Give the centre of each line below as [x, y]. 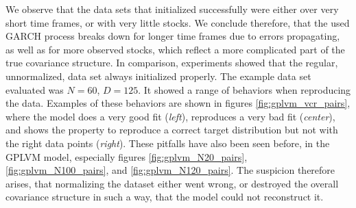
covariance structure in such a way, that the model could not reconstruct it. [165, 197]
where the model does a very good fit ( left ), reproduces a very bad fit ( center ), [170, 116]
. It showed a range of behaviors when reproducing [245, 89]
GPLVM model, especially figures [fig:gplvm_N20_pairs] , [127, 156]
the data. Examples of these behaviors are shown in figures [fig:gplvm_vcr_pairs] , [178, 103]
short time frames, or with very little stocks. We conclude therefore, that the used [178, 22]
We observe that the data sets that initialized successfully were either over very [172, 9]
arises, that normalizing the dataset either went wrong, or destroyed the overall [172, 183]
